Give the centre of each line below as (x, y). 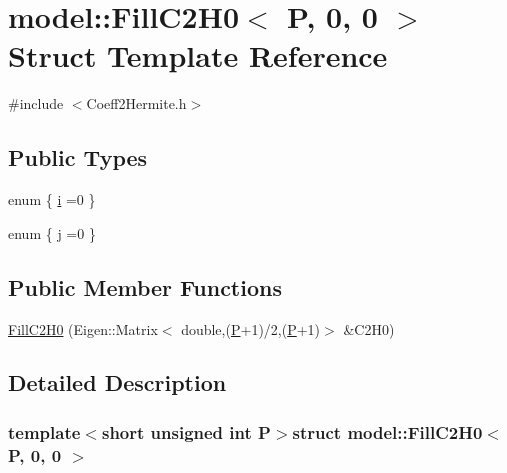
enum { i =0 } (52, 199)
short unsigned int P (186, 431)
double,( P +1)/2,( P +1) (251, 328)
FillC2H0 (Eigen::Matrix (83, 328)
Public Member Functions (145, 286)
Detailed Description (117, 382)
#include (36, 103)
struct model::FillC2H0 (387, 431)
